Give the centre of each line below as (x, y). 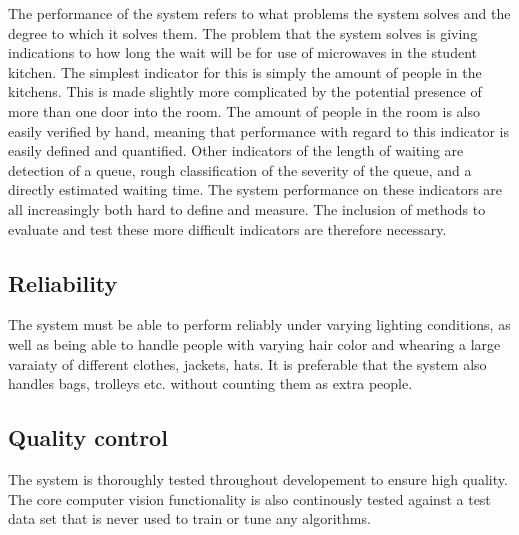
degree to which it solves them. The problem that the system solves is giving (243, 32)
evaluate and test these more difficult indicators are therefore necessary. (227, 228)
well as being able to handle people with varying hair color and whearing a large (254, 343)
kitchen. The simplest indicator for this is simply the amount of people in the (245, 71)
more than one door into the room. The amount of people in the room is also (244, 110)
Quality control (88, 437)
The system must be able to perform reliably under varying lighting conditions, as (259, 324)
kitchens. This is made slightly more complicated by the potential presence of (245, 91)
